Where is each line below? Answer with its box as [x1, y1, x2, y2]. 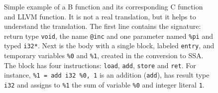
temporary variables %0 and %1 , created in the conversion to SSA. [4, 50, 204, 61]
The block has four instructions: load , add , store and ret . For [4, 60, 196, 70]
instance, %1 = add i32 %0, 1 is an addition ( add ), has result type [4, 70, 210, 80]
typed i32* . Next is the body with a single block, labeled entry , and [4, 40, 215, 51]
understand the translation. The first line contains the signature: [4, 21, 201, 31]
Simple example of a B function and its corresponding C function [4, 1, 203, 11]
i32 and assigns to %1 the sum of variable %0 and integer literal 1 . [4, 80, 205, 90]
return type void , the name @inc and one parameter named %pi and [4, 30, 213, 41]
